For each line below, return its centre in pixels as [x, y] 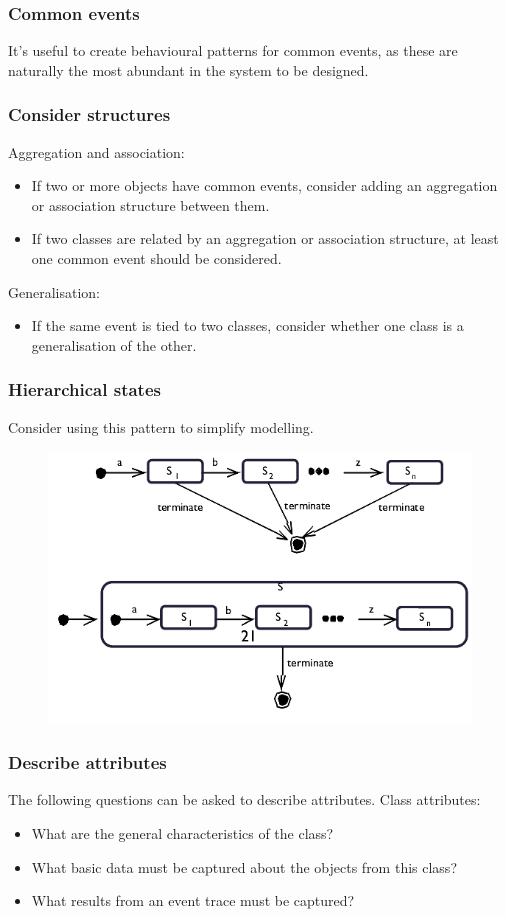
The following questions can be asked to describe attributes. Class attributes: [244, 799]
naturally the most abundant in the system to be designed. [188, 69]
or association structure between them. [150, 204]
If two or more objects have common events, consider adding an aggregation [264, 185]
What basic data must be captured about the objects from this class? [244, 866]
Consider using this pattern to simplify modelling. [161, 426]
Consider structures [89, 114]
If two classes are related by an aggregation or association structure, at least [265, 238]
